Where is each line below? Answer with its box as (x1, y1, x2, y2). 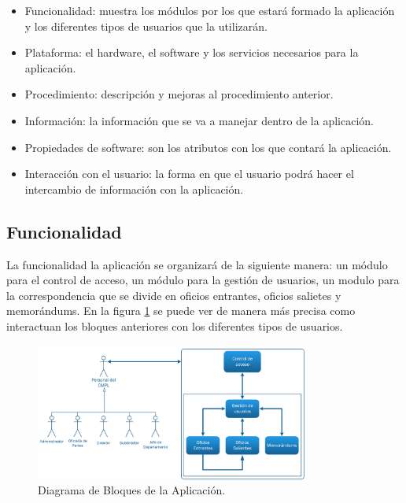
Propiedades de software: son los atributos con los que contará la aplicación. (24, 139, 392, 155)
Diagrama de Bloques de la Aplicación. (38, 482, 226, 498)
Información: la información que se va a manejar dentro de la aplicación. (24, 112, 374, 128)
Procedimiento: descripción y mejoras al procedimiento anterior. (24, 86, 334, 102)
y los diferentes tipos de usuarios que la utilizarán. (24, 17, 268, 34)
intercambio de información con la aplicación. (24, 180, 244, 197)
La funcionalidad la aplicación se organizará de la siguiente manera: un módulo (6, 256, 388, 272)
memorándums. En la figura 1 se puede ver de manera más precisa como (6, 302, 356, 319)
